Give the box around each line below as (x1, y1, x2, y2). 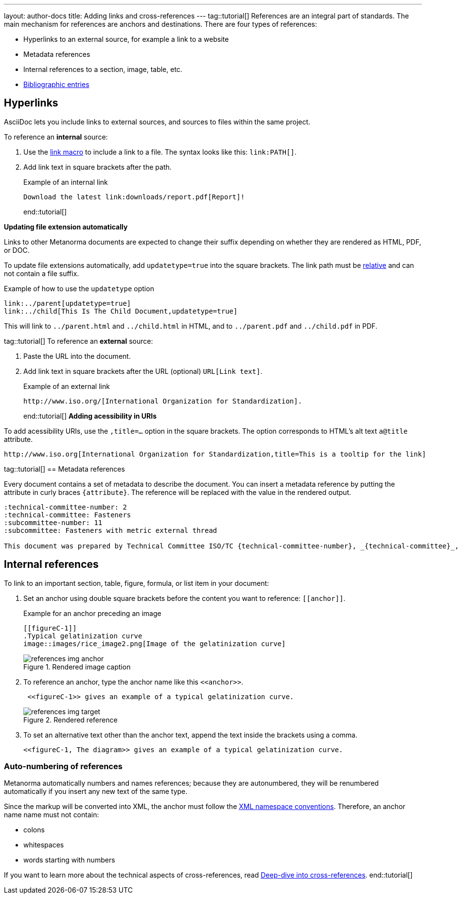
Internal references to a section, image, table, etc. (23, 65, 182, 73)
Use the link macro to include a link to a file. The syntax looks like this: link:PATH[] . (23, 147, 297, 156)
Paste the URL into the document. (23, 352, 131, 360)
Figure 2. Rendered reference (23, 715, 118, 724)
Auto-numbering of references (4, 761, 123, 772)
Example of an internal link (23, 177, 108, 186)
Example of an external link (23, 382, 110, 390)
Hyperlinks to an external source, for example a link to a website (23, 35, 229, 43)
